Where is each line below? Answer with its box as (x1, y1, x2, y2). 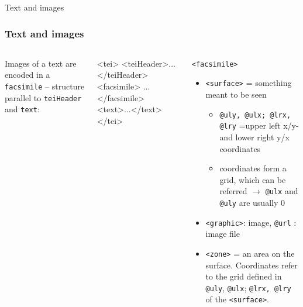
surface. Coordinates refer (205, 258, 298, 271)
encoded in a (5, 68, 50, 81)
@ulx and (265, 185, 298, 197)
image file (205, 227, 240, 240)
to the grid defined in (205, 270, 282, 282)
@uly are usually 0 (219, 196, 285, 209)
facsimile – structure (5, 80, 85, 92)
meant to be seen (205, 88, 267, 101)
